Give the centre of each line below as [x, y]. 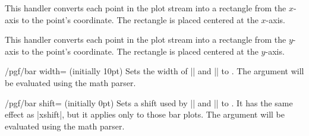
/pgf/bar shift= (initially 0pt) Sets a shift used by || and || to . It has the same [149, 102]
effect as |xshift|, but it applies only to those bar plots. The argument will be [145, 114]
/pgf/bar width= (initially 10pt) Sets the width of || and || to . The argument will [154, 71]
